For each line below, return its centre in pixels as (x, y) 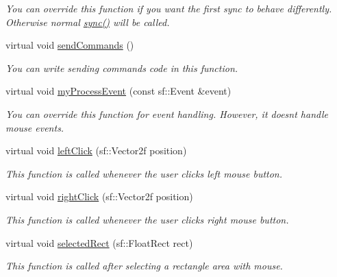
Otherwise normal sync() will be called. (88, 22)
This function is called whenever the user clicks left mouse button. (144, 173)
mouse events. (35, 127)
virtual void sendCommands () (70, 45)
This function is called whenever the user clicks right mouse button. (147, 219)
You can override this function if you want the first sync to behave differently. (169, 8)
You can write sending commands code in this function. (122, 68)
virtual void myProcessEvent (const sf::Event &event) (118, 91)
